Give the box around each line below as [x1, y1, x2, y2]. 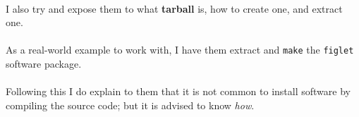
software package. [6, 56, 82, 71]
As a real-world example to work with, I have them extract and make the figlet [6, 42, 354, 57]
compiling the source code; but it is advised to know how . [6, 97, 255, 112]
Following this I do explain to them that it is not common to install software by [6, 84, 351, 99]
